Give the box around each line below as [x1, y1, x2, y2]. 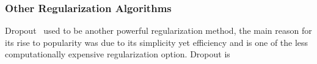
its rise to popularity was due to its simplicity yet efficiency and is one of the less [5, 36, 308, 48]
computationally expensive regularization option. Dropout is [5, 48, 230, 60]
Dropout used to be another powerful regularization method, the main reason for [5, 24, 312, 37]
